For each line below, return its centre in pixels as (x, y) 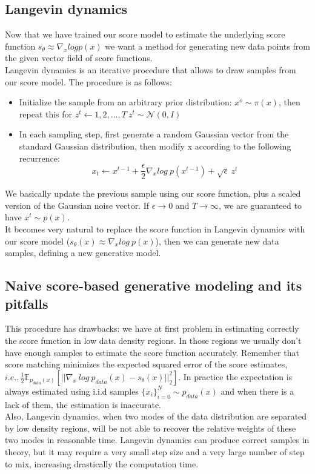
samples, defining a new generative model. (83, 253)
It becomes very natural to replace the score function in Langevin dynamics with (155, 229)
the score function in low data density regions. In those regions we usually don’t (153, 340)
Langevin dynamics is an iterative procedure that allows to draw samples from (151, 69)
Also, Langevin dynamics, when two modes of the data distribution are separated (156, 416)
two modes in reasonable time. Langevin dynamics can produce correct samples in (157, 440)
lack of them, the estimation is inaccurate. (83, 404)
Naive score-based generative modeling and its (154, 285)
